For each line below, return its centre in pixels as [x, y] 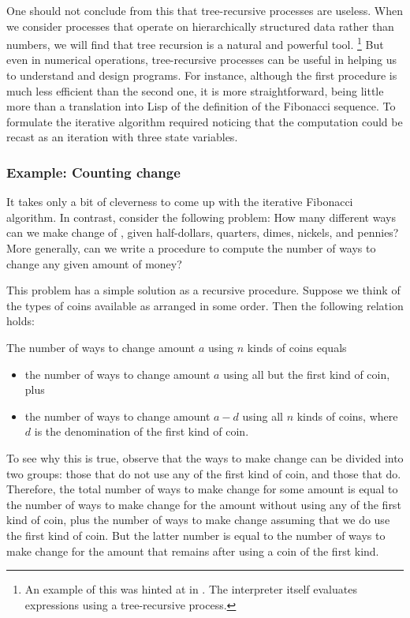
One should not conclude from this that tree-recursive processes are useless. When [205, 10]
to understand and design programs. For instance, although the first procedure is [202, 75]
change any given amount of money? [94, 263]
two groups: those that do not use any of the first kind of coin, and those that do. [204, 473]
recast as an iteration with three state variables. [122, 137]
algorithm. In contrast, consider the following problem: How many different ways [201, 217]
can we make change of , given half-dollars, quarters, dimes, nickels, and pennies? [203, 232]
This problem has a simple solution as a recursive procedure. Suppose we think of [203, 290]
